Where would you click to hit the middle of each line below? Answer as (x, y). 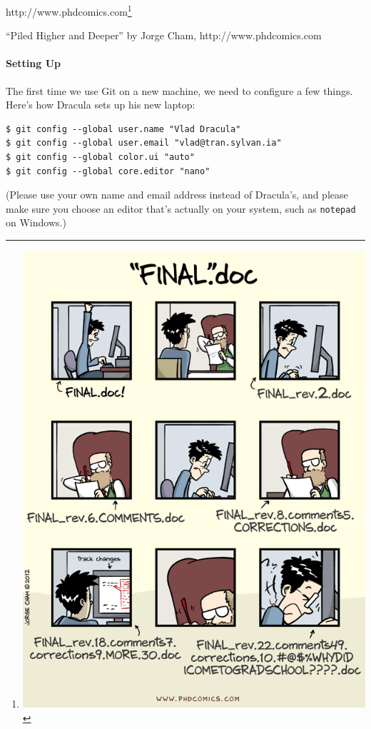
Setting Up (33, 63)
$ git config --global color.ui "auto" (100, 157)
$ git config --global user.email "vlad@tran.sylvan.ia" (144, 143)
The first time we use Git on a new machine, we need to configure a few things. (179, 90)
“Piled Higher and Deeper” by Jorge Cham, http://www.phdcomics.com (164, 35)
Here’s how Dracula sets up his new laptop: (101, 105)
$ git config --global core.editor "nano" (108, 171)
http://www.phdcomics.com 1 (69, 10)
